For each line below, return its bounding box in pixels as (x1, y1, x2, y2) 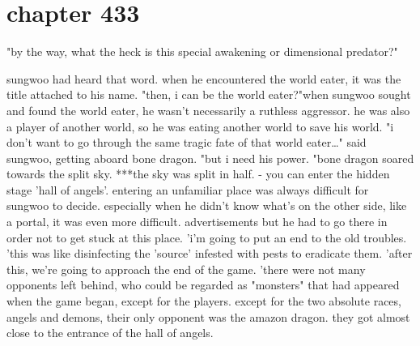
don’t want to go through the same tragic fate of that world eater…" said (6, 134, 367, 151)
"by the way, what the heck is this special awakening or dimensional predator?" (6, 43, 398, 60)
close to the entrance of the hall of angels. (6, 324, 214, 341)
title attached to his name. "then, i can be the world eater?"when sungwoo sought (6, 86, 411, 103)
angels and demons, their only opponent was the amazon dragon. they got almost (6, 308, 410, 325)
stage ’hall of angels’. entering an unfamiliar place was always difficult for (6, 181, 369, 198)
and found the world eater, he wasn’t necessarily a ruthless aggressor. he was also (6, 101, 410, 118)
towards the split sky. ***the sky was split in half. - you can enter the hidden (6, 165, 390, 182)
